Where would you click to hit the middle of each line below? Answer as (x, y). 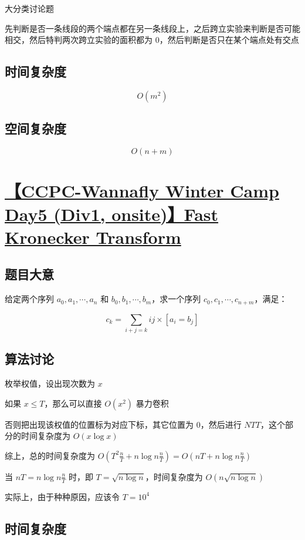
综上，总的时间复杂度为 (50, 455)
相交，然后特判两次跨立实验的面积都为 (79, 40)
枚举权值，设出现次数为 (50, 383)
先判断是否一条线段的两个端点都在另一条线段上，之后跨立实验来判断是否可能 (152, 28)
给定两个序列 (29, 299)
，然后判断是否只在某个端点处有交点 (229, 40)
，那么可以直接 (73, 403)
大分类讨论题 (29, 8)
